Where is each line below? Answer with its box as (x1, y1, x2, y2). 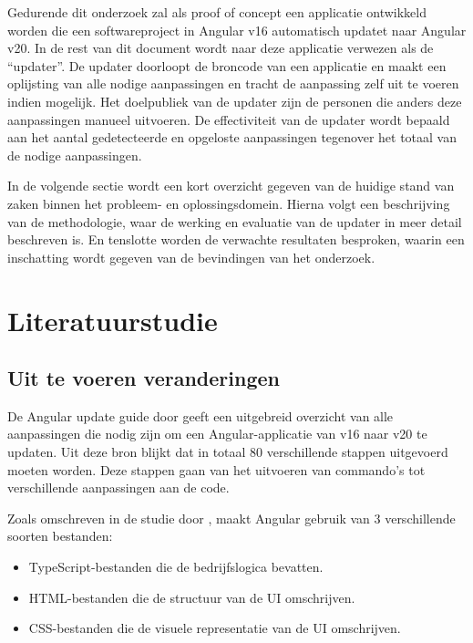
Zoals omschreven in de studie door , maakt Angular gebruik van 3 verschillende (7, 508, 456, 527)
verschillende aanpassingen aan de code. (7, 478, 230, 497)
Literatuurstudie (7, 301, 218, 338)
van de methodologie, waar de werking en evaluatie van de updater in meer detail (7, 212, 462, 231)
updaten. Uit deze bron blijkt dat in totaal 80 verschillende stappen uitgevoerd (7, 442, 448, 462)
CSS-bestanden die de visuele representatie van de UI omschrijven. (28, 618, 401, 638)
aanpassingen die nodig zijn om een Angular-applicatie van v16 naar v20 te (7, 424, 427, 443)
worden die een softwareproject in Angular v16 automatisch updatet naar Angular (7, 20, 467, 39)
